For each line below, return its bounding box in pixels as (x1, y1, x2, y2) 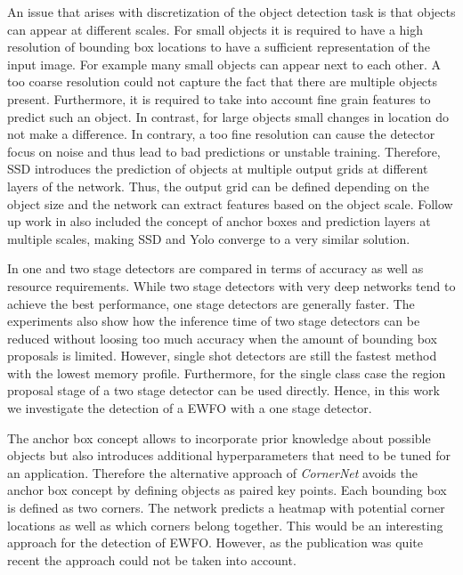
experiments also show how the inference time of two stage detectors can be (7, 312, 420, 330)
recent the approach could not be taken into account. (7, 550, 296, 569)
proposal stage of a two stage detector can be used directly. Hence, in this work (7, 381, 440, 400)
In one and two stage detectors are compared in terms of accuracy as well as (7, 259, 424, 278)
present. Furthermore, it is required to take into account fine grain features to (7, 89, 431, 108)
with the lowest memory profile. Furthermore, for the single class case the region (7, 363, 446, 382)
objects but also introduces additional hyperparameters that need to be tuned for (7, 446, 451, 465)
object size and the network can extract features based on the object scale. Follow (7, 194, 453, 213)
